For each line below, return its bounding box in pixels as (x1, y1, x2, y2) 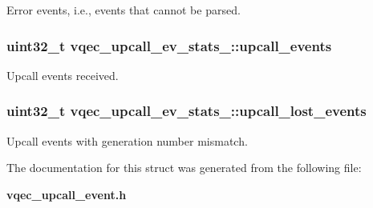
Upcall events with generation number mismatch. (6, 132, 248, 149)
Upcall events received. (6, 66, 119, 83)
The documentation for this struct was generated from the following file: (6, 159, 362, 176)
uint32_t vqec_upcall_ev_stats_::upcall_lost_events (6, 101, 367, 121)
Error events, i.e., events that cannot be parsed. (6, 2, 241, 18)
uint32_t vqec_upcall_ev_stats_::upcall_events (6, 35, 332, 55)
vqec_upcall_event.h (6, 186, 127, 202)
